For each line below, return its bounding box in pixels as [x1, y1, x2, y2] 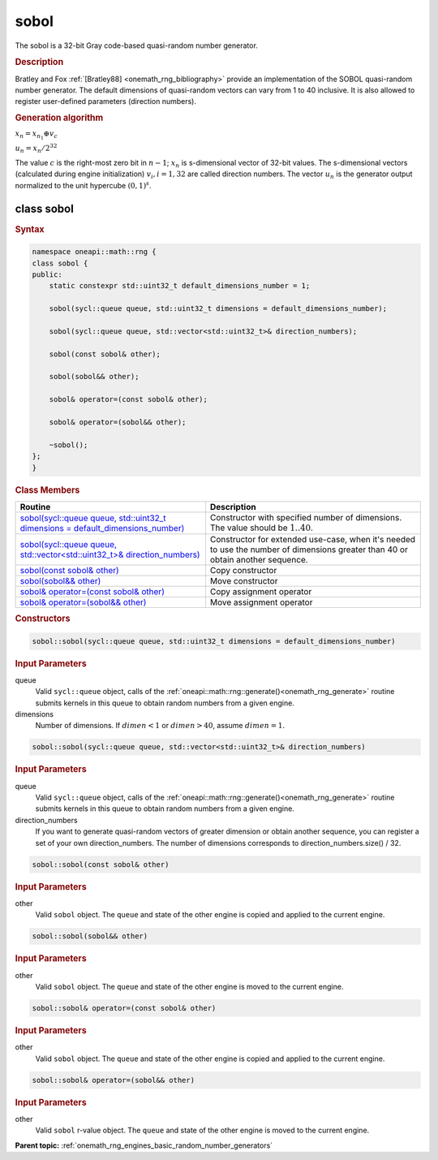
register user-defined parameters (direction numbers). [15, 97, 196, 106]
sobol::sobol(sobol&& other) [32, 932, 148, 941]
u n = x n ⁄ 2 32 [15, 142, 58, 155]
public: [32, 270, 62, 279]
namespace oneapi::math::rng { [32, 248, 157, 257]
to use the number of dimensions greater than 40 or [209, 544, 409, 555]
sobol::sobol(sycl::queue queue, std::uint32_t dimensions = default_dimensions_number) [32, 636, 397, 645]
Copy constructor [209, 565, 277, 576]
